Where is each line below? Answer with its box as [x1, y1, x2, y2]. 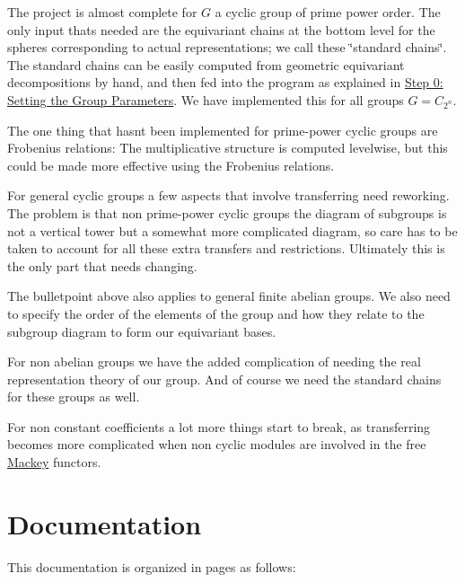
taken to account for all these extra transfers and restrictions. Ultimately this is [7, 239, 445, 258]
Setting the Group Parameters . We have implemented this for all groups [7, 90, 404, 109]
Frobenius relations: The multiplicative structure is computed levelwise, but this [7, 138, 448, 157]
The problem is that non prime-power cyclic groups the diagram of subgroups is [7, 203, 447, 222]
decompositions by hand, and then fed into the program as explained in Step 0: [7, 73, 443, 92]
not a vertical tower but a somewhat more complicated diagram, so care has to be [7, 221, 458, 240]
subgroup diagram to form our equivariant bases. [7, 322, 276, 340]
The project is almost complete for [7, 3, 197, 21]
